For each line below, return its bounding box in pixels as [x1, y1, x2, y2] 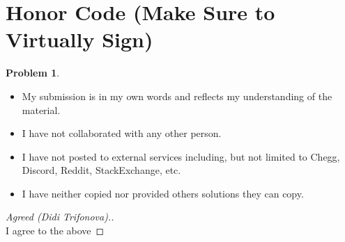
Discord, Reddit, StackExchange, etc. [22, 163, 181, 177]
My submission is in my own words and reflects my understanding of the [22, 88, 332, 103]
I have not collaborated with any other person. [22, 126, 222, 140]
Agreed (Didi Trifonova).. [6, 209, 114, 224]
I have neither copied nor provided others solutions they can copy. [22, 186, 304, 200]
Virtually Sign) [6, 25, 153, 54]
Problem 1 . [6, 65, 60, 80]
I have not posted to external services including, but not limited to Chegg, [22, 149, 340, 163]
